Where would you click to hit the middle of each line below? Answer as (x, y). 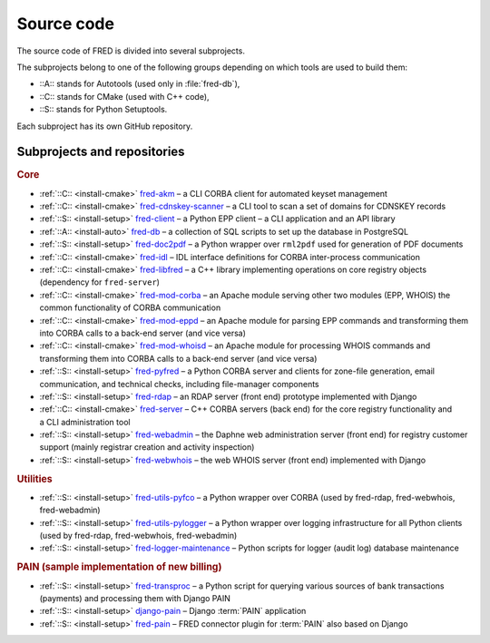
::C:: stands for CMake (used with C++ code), (124, 96)
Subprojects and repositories (101, 152)
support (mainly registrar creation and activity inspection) (147, 447)
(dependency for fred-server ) (100, 282)
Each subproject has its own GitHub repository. (105, 126)
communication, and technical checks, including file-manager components (179, 384)
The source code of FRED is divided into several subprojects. (131, 51)
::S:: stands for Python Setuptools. (103, 110)
